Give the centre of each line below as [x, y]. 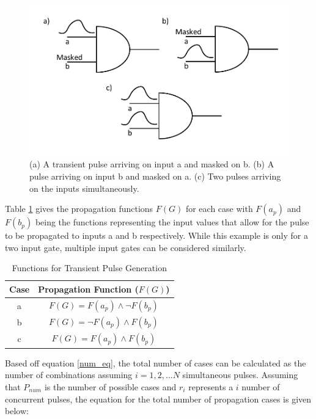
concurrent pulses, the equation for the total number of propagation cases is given [158, 399]
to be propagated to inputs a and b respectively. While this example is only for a [156, 235]
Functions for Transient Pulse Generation [89, 268]
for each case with [219, 209]
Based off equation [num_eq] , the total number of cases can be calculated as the [156, 363]
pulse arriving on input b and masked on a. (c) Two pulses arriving [155, 176]
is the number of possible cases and [110, 386]
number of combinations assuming [69, 375]
